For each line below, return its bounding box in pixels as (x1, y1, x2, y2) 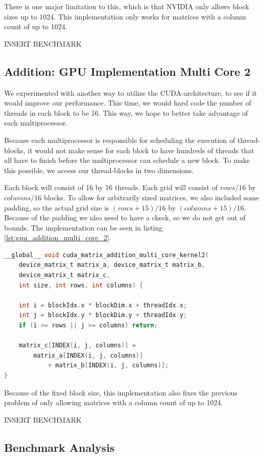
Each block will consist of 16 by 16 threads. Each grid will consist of (4, 182, 218, 193)
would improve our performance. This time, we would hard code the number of (4, 97, 251, 108)
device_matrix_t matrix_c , (18, 272, 110, 279)
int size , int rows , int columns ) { (18, 281, 143, 289)
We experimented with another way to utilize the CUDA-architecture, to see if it (4, 87, 257, 98)
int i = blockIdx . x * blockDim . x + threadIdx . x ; (18, 301, 187, 309)
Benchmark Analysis (4, 439, 115, 455)
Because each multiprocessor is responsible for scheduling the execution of (4, 134, 235, 145)
